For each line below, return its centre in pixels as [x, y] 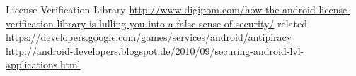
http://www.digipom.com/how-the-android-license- [240, 9]
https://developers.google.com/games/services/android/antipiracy [149, 37]
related [293, 23]
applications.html [43, 64]
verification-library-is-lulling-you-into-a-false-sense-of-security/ [140, 23]
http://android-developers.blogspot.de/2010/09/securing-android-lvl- [155, 50]
